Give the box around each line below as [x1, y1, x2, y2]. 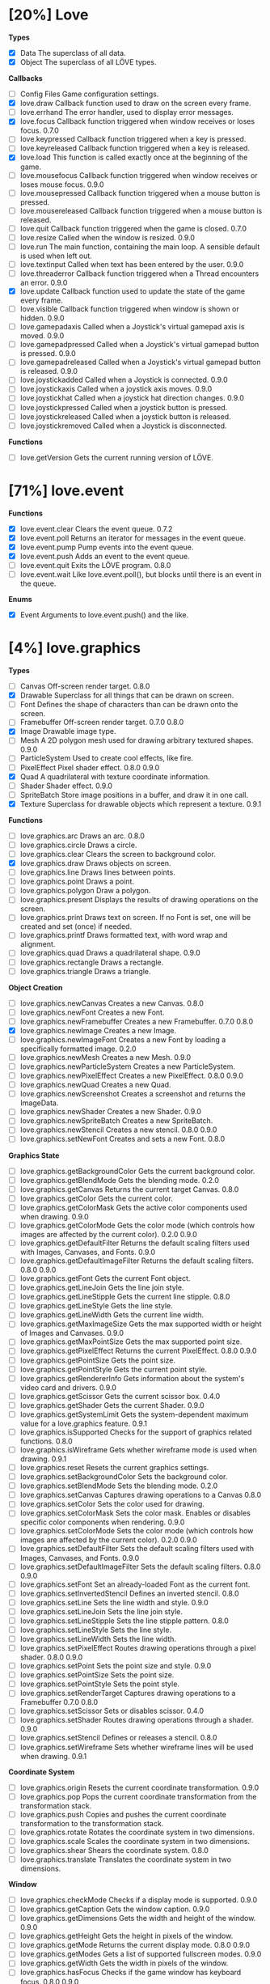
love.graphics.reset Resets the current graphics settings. [19, 1463, 209, 1472]
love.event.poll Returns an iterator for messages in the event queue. [19, 532, 247, 543]
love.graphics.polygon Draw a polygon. [19, 886, 151, 896]
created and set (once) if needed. [19, 922, 132, 931]
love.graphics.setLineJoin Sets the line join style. [19, 1606, 184, 1616]
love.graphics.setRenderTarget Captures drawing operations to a [19, 1689, 236, 1698]
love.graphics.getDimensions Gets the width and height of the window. [19, 1914, 256, 1923]
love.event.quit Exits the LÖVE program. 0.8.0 [19, 560, 171, 570]
